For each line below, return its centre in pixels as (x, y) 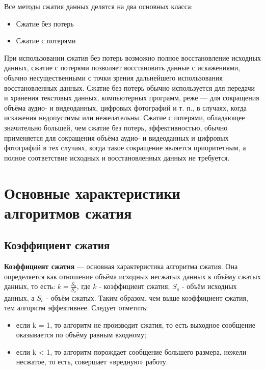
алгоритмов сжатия (68, 212)
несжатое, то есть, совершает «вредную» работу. (92, 362)
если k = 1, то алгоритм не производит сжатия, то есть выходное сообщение (136, 324)
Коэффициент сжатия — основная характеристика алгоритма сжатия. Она (121, 266)
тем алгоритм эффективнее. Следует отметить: (76, 308)
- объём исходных (209, 286)
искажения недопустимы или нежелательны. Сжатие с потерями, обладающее (125, 117)
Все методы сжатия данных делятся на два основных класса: (99, 6)
